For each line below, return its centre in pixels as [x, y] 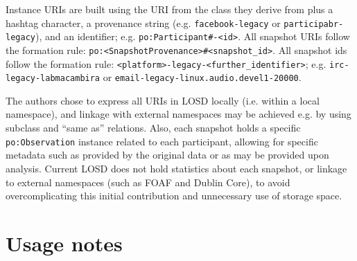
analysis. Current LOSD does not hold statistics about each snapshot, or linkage [176, 168]
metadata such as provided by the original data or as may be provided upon [167, 155]
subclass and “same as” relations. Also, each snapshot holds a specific [153, 128]
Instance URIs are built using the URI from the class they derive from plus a [169, 9]
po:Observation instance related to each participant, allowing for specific [162, 141]
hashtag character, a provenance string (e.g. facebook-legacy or [143, 22]
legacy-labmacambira [53, 79]
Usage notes [64, 243]
